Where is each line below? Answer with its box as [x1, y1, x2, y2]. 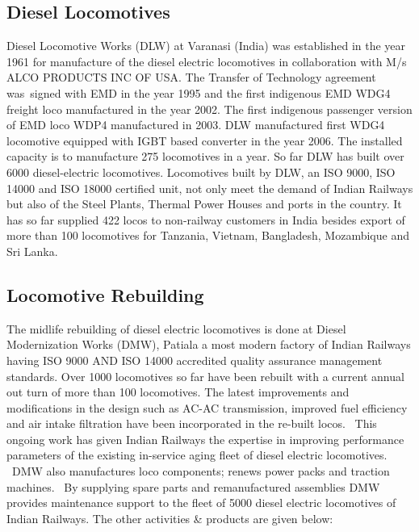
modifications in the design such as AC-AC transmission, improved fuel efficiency [6, 399, 408, 416]
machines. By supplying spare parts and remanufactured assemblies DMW [6, 478, 380, 495]
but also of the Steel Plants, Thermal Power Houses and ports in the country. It [6, 195, 402, 212]
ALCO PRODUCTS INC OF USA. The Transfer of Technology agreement [6, 69, 376, 86]
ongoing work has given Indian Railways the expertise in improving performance [6, 430, 404, 447]
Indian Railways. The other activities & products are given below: [6, 509, 333, 526]
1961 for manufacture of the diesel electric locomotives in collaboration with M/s [6, 52, 407, 69]
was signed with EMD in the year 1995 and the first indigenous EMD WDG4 [6, 84, 391, 101]
